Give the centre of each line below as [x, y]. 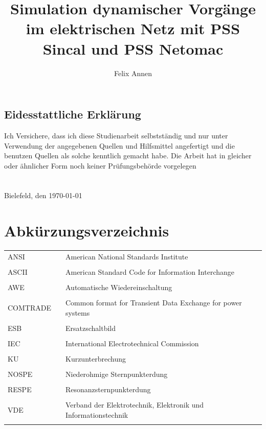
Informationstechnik [97, 414]
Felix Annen [133, 73]
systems [77, 312]
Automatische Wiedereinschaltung [119, 287]
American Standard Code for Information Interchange [150, 272]
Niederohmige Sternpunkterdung [116, 374]
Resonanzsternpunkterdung [108, 389]
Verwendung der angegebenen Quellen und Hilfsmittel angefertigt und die [119, 145]
